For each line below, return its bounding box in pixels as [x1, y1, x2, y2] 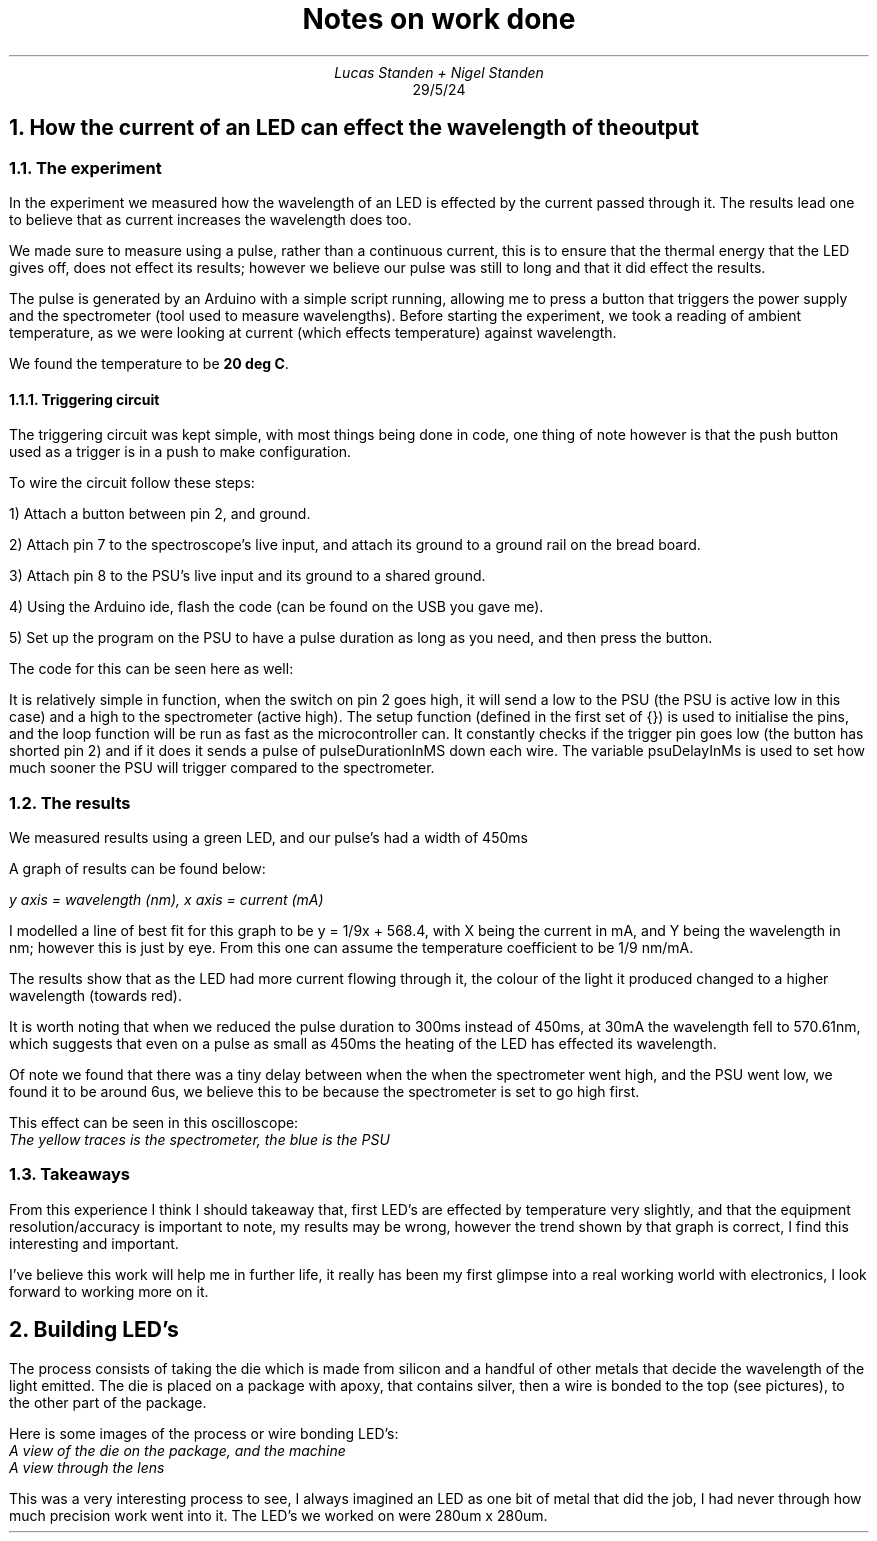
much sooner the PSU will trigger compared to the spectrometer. [9, 759, 435, 777]
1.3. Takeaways [9, 1164, 131, 1185]
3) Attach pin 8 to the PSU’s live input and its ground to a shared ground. [9, 567, 486, 585]
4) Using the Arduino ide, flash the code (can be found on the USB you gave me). [9, 598, 544, 616]
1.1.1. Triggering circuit [9, 390, 160, 408]
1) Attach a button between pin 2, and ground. [9, 505, 311, 523]
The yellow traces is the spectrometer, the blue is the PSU [9, 1130, 390, 1148]
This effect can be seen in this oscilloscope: [9, 1113, 299, 1131]
